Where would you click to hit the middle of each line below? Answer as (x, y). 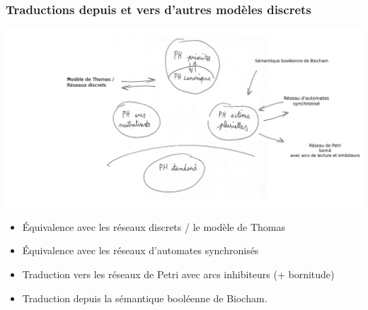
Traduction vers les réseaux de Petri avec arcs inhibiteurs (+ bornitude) (178, 274)
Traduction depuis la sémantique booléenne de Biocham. (145, 298)
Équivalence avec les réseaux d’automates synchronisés (140, 250)
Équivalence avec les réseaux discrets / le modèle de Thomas (154, 226)
